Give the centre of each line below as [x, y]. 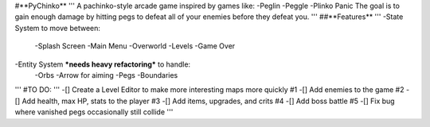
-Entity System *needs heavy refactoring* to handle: [103, 64]
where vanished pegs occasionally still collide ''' [94, 112]
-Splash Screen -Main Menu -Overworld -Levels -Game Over [135, 46]
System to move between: [58, 28]
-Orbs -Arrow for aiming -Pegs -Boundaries [106, 75]
